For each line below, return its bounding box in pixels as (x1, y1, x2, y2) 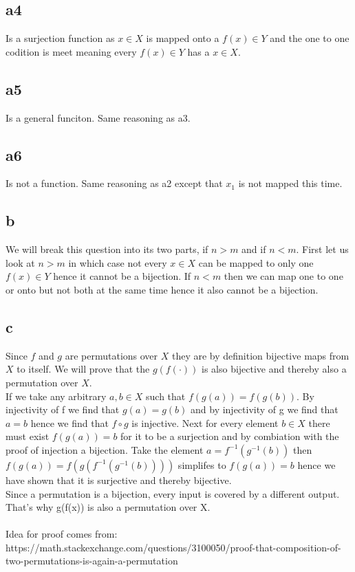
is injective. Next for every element (131, 415, 279, 430)
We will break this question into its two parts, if (6, 242, 208, 256)
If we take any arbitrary (6, 388, 107, 403)
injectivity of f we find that (6, 402, 120, 417)
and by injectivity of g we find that (191, 402, 338, 417)
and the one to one (270, 31, 349, 45)
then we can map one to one (224, 269, 343, 283)
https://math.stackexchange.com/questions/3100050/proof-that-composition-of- (6, 540, 341, 554)
